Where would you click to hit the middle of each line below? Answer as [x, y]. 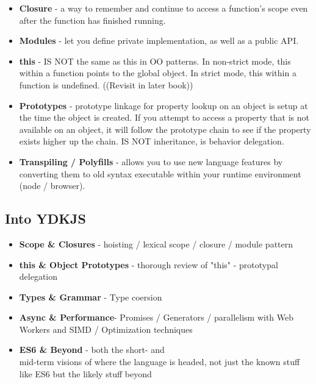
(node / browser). [52, 186]
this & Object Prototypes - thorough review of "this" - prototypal [149, 264]
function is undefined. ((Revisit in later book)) [106, 84]
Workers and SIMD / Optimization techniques [106, 329]
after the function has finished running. [92, 20]
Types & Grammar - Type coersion [91, 297]
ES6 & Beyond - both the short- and [92, 350]
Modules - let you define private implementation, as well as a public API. [159, 41]
